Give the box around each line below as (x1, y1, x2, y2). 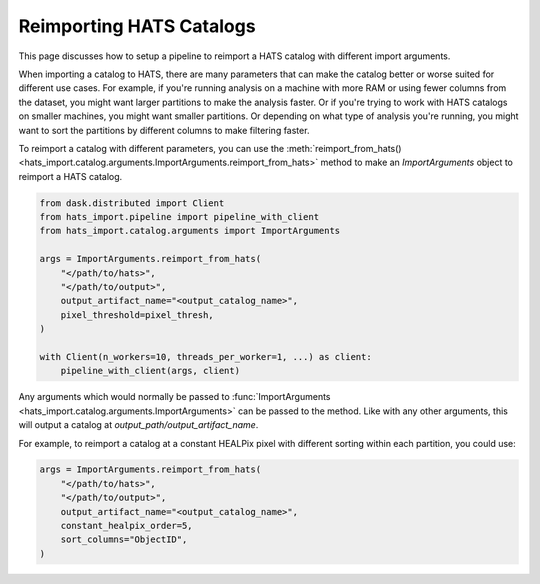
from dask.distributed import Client (39, 197, 225, 209)
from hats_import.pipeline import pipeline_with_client (39, 211, 320, 223)
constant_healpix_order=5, (60, 520, 194, 532)
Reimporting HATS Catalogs (18, 15, 256, 37)
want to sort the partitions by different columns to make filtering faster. (18, 124, 310, 136)
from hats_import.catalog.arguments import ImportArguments (39, 225, 341, 237)
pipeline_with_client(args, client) (60, 365, 240, 377)
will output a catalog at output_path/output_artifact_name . (18, 419, 259, 431)
